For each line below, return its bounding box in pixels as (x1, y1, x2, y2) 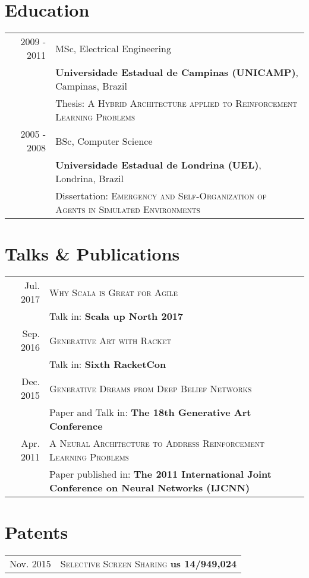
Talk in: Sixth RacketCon (49, 357, 166, 371)
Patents (5, 520, 68, 544)
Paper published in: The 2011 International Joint (49, 467, 272, 481)
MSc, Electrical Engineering (55, 41, 171, 55)
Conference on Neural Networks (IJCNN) (49, 481, 250, 495)
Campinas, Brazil (55, 79, 127, 93)
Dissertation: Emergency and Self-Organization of (55, 189, 267, 203)
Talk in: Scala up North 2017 (49, 309, 184, 323)
